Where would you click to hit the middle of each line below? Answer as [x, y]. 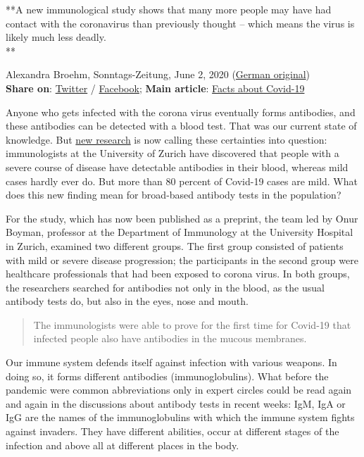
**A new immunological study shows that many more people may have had [169, 9]
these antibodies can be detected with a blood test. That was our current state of [181, 126]
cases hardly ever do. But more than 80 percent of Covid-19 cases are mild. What [182, 181]
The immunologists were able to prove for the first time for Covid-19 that [192, 324]
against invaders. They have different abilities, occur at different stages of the [172, 431]
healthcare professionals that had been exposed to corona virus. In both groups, [178, 274]
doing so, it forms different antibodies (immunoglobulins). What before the [167, 376]
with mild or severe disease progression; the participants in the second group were [182, 259]
